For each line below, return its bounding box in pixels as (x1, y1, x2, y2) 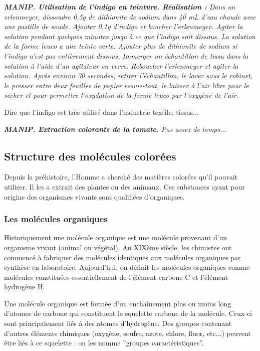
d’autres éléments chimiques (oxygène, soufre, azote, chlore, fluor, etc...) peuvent (4, 327, 251, 338)
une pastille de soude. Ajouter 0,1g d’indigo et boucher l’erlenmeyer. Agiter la (4, 21, 243, 32)
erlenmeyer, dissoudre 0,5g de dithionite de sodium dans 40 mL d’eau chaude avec (4, 11, 256, 22)
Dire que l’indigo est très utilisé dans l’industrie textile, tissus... (4, 106, 199, 117)
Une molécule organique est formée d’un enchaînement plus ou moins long (4, 298, 231, 308)
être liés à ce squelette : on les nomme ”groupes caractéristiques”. (4, 337, 204, 348)
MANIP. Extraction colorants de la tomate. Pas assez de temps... (4, 123, 227, 134)
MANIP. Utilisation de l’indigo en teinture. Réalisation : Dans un (4, 2, 235, 12)
